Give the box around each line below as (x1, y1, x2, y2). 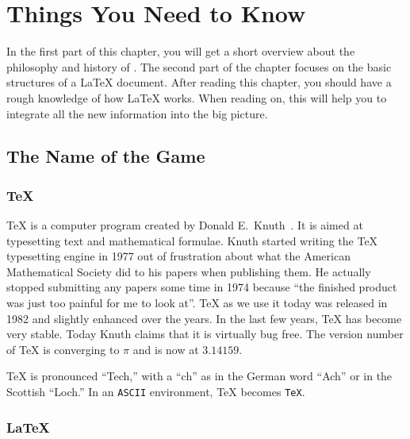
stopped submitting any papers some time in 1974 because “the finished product (6, 279, 397, 295)
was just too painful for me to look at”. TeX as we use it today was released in (6, 295, 388, 311)
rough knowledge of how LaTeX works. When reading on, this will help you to (6, 89, 387, 106)
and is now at (132, 341, 199, 357)
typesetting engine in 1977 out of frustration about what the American (6, 248, 351, 264)
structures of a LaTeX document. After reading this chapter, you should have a (6, 74, 392, 90)
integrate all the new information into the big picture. (6, 105, 268, 121)
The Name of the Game (6, 144, 205, 168)
